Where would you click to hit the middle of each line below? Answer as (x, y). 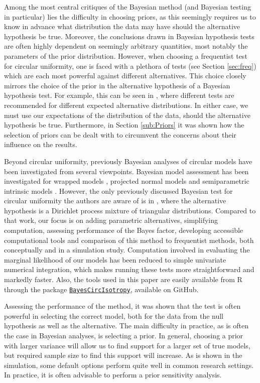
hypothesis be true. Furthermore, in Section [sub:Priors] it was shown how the (124, 125)
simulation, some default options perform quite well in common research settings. (129, 365)
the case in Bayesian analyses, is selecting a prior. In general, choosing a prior (124, 336)
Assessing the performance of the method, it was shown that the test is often (122, 306)
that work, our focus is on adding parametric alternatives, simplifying (111, 220)
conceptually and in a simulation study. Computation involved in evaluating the (127, 250)
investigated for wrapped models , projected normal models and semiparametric (127, 181)
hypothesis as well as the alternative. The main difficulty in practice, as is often (126, 326)
